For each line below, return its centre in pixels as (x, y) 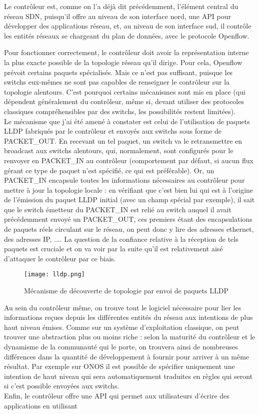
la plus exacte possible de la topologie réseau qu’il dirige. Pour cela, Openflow (123, 62)
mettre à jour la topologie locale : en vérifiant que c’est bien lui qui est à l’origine (129, 189)
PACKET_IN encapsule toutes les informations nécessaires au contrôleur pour (124, 180)
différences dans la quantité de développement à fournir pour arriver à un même (127, 356)
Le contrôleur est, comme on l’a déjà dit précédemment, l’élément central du (121, 6)
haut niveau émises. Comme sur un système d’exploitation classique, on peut (122, 327)
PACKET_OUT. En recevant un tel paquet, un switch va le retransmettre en (123, 140)
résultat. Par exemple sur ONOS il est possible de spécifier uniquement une (119, 366)
